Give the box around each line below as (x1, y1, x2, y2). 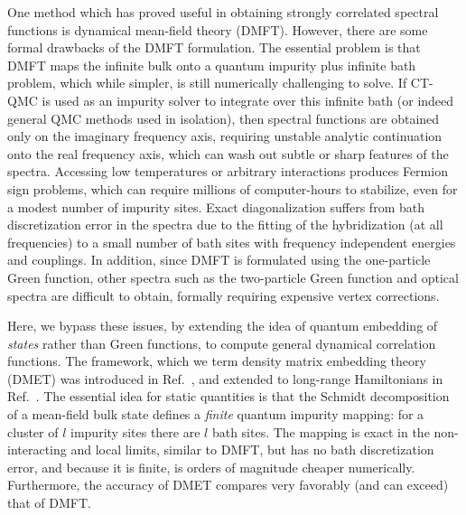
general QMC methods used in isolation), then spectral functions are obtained (7, 108, 440, 127)
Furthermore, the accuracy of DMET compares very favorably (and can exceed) (7, 475, 449, 494)
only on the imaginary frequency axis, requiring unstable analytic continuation (7, 126, 443, 145)
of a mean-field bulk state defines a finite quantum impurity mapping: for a (7, 405, 424, 424)
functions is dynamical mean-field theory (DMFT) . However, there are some (7, 20, 428, 39)
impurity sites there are (70, 422, 200, 441)
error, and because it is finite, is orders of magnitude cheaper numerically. (7, 457, 415, 476)
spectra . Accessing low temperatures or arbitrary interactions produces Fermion (7, 162, 448, 181)
